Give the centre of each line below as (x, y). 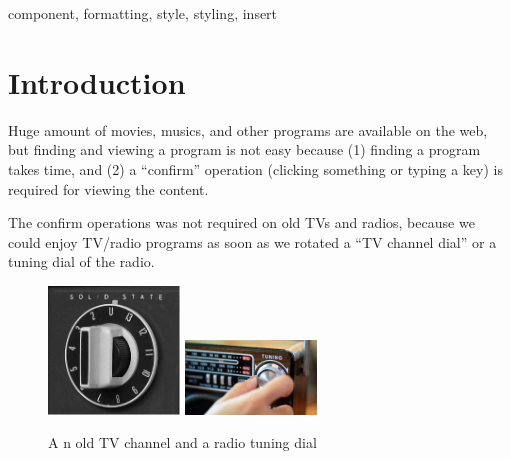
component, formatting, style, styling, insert (143, 13)
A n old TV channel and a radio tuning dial (182, 442)
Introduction (97, 81)
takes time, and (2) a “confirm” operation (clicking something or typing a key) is (255, 168)
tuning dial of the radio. (81, 261)
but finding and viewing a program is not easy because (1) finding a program (244, 149)
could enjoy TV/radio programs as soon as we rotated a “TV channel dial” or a (252, 241)
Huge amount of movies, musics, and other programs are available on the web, (248, 129)
